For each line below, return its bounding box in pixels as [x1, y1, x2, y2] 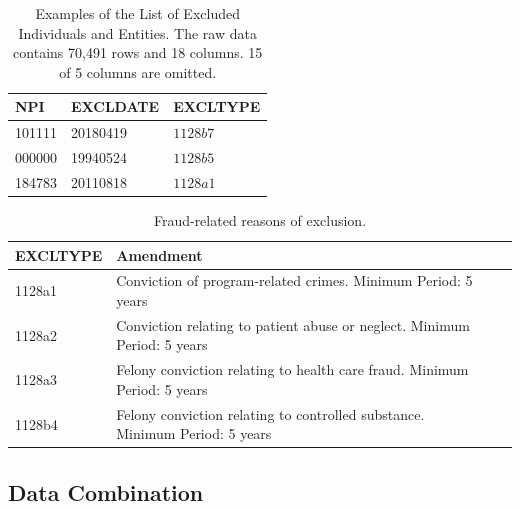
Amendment [116, 244, 203, 265]
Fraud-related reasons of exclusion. [153, 210, 367, 230]
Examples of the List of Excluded [35, 3, 240, 23]
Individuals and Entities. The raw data [18, 22, 257, 43]
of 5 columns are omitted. [59, 61, 217, 82]
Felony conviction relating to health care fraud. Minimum [116, 359, 469, 380]
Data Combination [8, 476, 204, 507]
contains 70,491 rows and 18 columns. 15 [13, 42, 263, 63]
